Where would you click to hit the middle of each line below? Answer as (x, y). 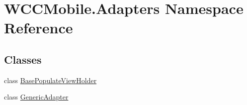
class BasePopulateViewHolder (50, 80)
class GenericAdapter (36, 97)
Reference (39, 28)
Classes (23, 59)
